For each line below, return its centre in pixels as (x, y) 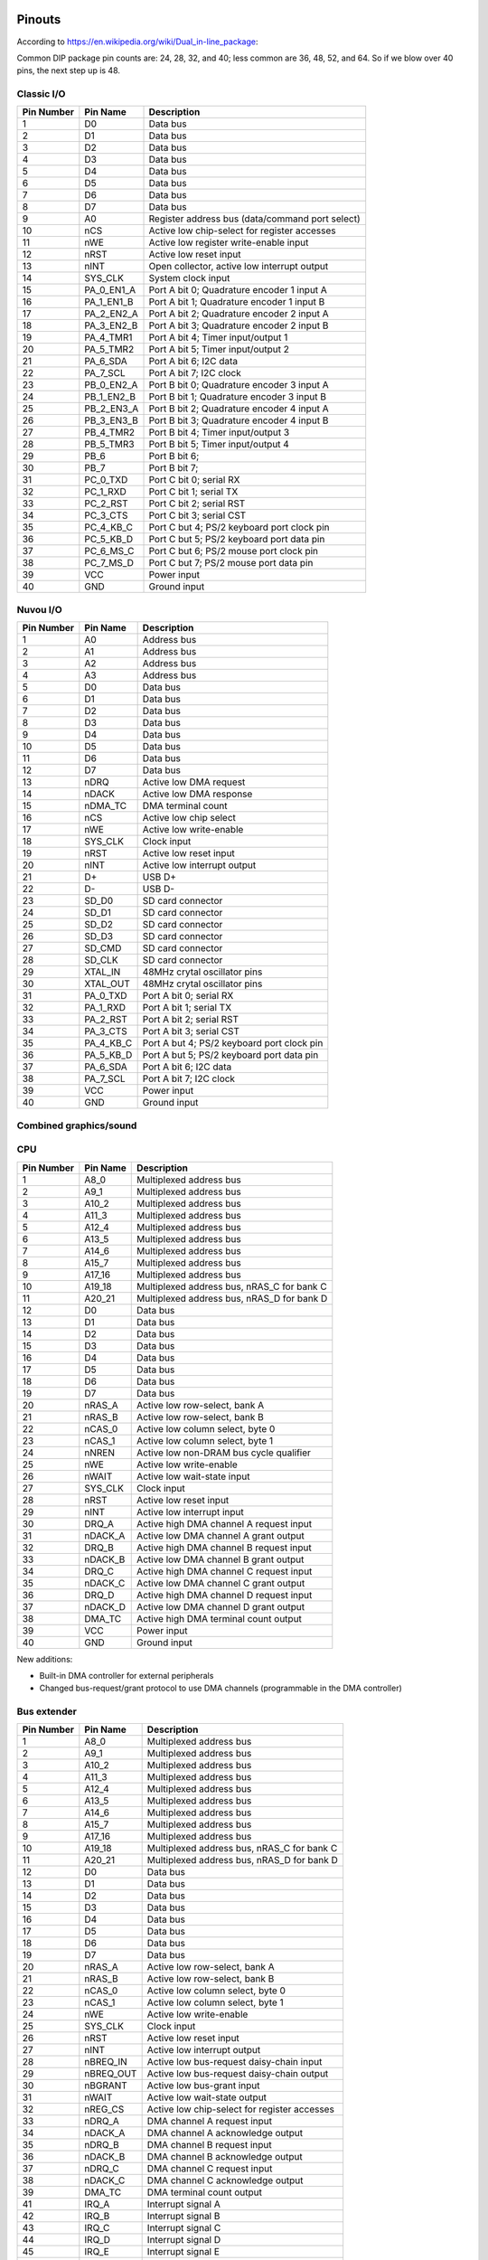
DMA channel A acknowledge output (225, 2133)
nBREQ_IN (106, 2062)
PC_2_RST (106, 504)
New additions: (45, 1659)
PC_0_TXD (106, 480)
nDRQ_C (102, 2169)
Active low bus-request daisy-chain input (235, 2062)
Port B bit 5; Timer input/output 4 (219, 445)
